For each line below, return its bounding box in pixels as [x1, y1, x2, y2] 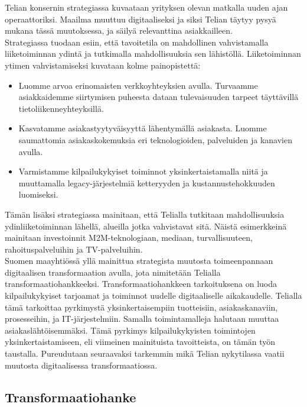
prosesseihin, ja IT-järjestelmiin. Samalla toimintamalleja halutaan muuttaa [5, 312, 279, 325]
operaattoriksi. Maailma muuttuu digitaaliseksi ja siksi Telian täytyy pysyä [5, 12, 276, 25]
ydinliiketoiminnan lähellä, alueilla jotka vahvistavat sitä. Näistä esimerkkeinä [5, 219, 287, 232]
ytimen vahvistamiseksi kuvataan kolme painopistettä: [5, 59, 201, 71]
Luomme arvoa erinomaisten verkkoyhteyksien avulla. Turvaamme [18, 79, 258, 91]
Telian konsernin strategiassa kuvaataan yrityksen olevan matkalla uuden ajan [5, 1, 288, 13]
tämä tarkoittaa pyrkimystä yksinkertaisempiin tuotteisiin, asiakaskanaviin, [5, 301, 278, 313]
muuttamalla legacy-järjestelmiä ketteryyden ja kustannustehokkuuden [18, 176, 275, 189]
